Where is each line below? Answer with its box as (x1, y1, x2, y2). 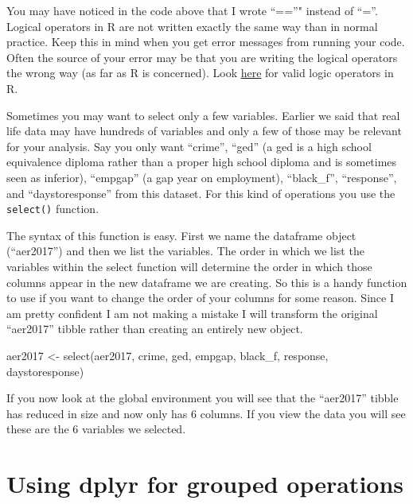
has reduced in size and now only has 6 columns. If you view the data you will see (6, 405, 406, 421)
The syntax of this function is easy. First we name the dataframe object (6, 227, 357, 243)
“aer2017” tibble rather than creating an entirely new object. (6, 320, 303, 337)
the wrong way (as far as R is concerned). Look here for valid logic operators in (6, 64, 394, 81)
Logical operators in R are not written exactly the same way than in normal (6, 17, 378, 34)
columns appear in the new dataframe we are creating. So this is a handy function (6, 273, 407, 290)
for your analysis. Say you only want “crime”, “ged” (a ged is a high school (6, 138, 372, 154)
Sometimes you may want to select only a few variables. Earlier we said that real (6, 107, 400, 123)
